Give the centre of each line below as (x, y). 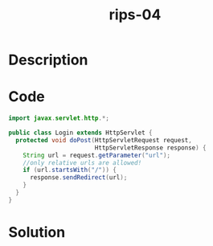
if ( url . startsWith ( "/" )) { (70, 170)
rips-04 (135, 15)
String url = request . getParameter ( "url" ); (97, 155)
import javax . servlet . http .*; (59, 118)
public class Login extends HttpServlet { (80, 133)
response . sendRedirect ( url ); (78, 178)
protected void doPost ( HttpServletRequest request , (104, 140)
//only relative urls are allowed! (82, 162)
